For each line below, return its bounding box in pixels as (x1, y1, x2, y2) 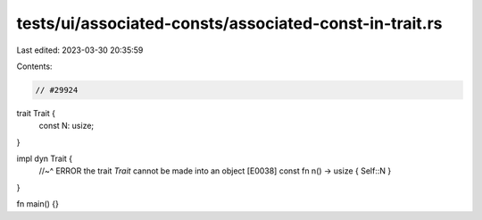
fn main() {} (16, 199, 60, 209)
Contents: (16, 61, 53, 72)
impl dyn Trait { (16, 153, 73, 165)
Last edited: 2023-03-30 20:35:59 (16, 45, 144, 55)
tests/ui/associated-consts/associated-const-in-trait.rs (16, 13, 443, 33)
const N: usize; (38, 121, 95, 131)
